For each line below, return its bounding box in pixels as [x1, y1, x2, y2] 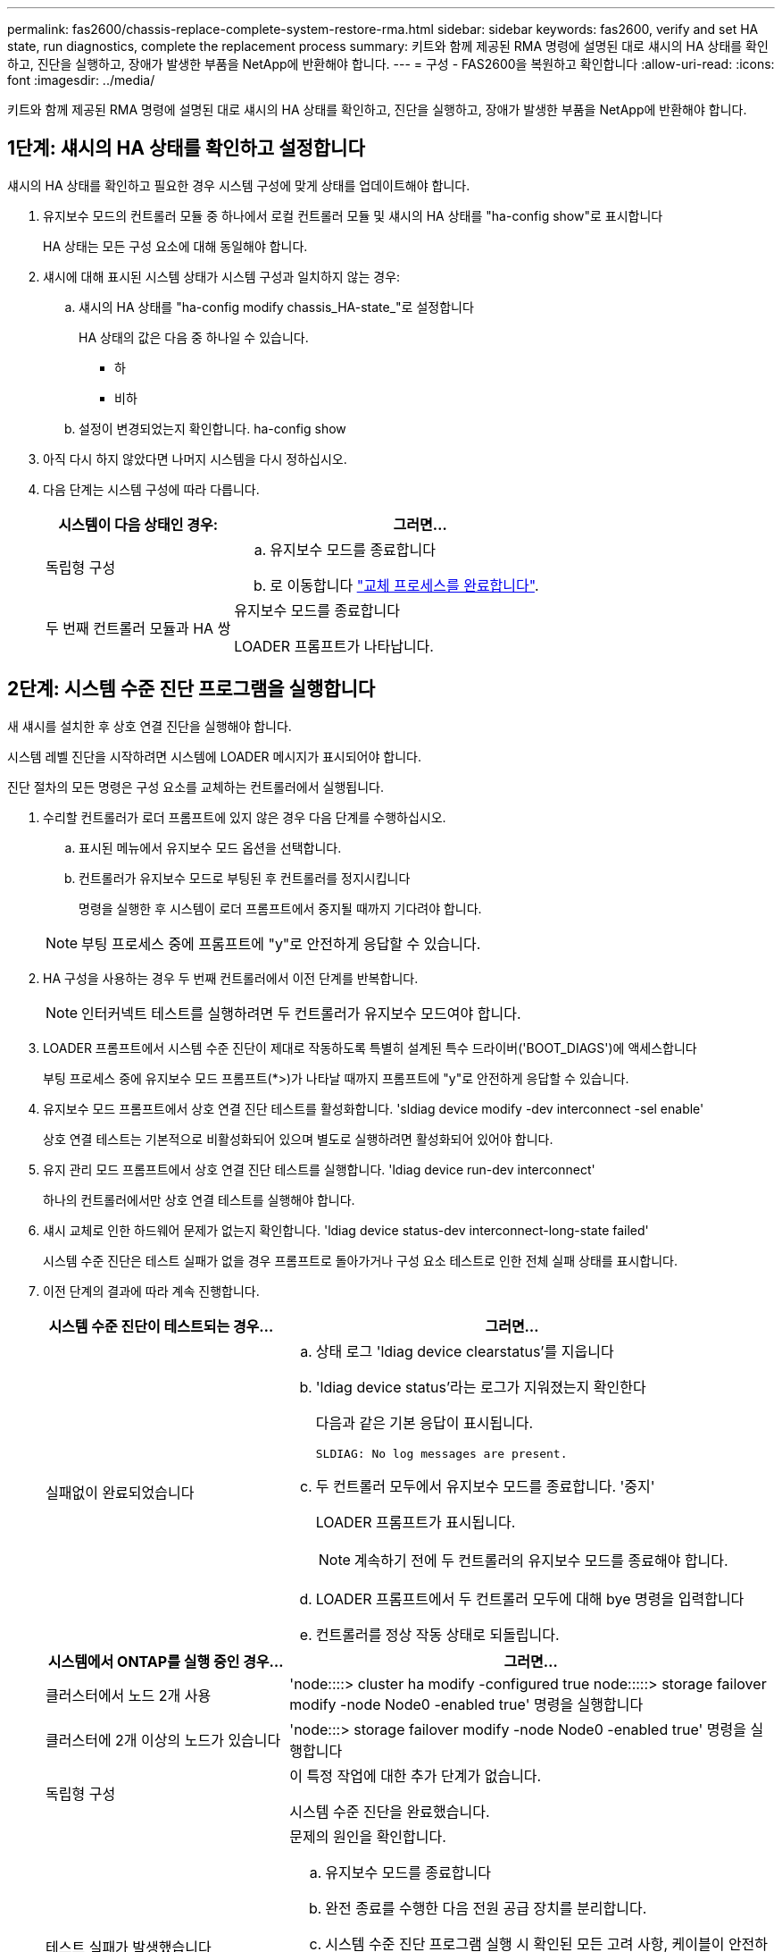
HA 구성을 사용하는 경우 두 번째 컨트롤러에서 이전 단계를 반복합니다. [43, 970, 419, 986]
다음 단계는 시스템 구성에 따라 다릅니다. [43, 481, 260, 497]
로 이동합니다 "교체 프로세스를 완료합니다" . [270, 576, 539, 594]
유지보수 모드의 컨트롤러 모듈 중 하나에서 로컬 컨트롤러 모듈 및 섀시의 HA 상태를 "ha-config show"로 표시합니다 [43, 207, 663, 223]
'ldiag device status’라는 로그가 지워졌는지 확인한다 [315, 1377, 646, 1396]
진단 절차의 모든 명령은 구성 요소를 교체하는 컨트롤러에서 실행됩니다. [7, 778, 384, 795]
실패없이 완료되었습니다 [46, 1484, 195, 1502]
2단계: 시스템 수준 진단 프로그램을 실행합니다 [7, 677, 376, 701]
